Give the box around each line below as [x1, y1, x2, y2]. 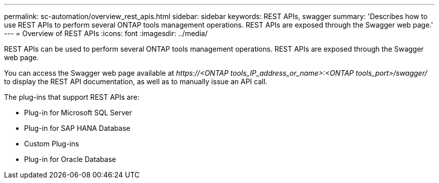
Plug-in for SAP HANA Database [24, 124, 130, 132]
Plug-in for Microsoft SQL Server [24, 108, 132, 117]
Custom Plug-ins [24, 139, 79, 148]
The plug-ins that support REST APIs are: [4, 93, 140, 101]
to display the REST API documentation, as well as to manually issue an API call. [4, 77, 268, 86]
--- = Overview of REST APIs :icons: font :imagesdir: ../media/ [4, 29, 208, 38]
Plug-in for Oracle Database [24, 155, 116, 163]
